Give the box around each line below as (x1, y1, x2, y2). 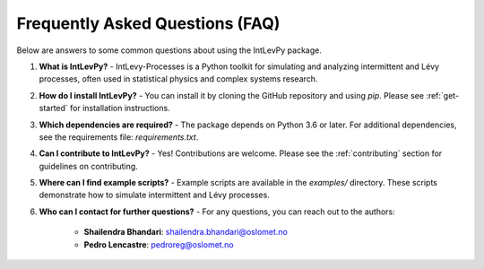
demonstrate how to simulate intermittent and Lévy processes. (39, 189, 271, 201)
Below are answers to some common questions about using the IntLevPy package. (16, 45, 322, 56)
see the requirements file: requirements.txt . (39, 131, 199, 143)
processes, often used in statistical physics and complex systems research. (39, 74, 318, 84)
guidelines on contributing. (39, 161, 138, 171)
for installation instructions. (70, 103, 170, 114)
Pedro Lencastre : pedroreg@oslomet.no (83, 239, 234, 250)
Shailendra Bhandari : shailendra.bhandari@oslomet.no (83, 227, 289, 238)
